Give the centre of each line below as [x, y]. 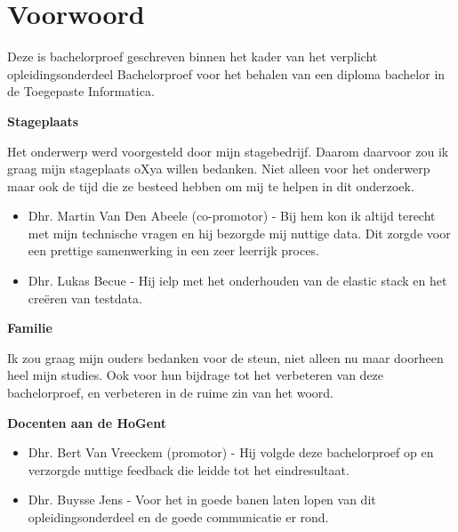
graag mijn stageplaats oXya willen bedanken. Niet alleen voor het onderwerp [219, 169]
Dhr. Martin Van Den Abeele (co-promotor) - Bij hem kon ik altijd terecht [232, 216]
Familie [30, 328]
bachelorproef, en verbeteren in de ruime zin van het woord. [170, 393]
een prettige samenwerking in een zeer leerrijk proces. [173, 250]
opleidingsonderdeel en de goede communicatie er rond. [178, 517]
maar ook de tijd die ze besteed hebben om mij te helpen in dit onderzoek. [211, 185]
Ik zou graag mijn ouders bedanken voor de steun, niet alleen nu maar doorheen [225, 357]
